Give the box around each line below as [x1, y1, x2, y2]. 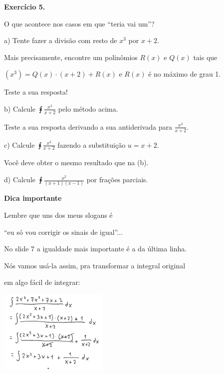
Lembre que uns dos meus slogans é [4, 209, 113, 220]
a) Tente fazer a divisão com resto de [4, 35, 117, 46]
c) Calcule [4, 139, 35, 150]
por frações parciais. [86, 174, 148, 185]
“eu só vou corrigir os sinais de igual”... [4, 226, 123, 237]
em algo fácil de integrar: [4, 277, 80, 287]
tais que [193, 52, 218, 62]
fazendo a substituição [57, 139, 126, 150]
